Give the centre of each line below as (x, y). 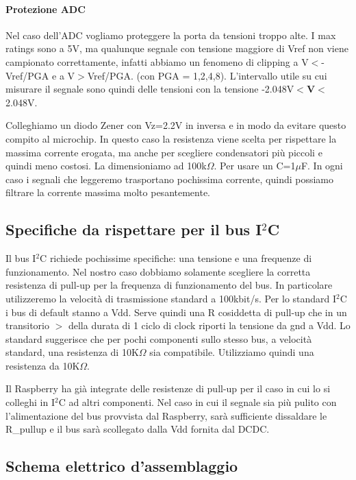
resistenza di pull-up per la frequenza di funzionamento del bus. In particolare (169, 285)
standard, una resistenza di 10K (72, 352)
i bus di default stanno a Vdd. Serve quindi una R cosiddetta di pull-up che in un (176, 312)
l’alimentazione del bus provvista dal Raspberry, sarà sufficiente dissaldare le (166, 415)
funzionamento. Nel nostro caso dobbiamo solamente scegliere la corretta (158, 271)
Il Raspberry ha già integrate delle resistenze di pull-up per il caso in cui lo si (168, 388)
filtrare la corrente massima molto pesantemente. (108, 192)
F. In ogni (322, 166)
